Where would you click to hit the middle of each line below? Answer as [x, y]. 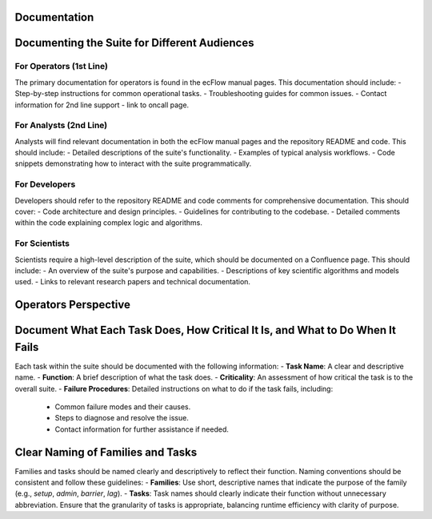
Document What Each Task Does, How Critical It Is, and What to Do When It [205, 330]
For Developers [45, 184]
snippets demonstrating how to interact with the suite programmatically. [133, 163]
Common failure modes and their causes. [123, 407]
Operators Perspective [73, 305]
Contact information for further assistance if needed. [142, 429]
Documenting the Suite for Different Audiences [134, 43]
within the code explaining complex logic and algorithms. [109, 223]
